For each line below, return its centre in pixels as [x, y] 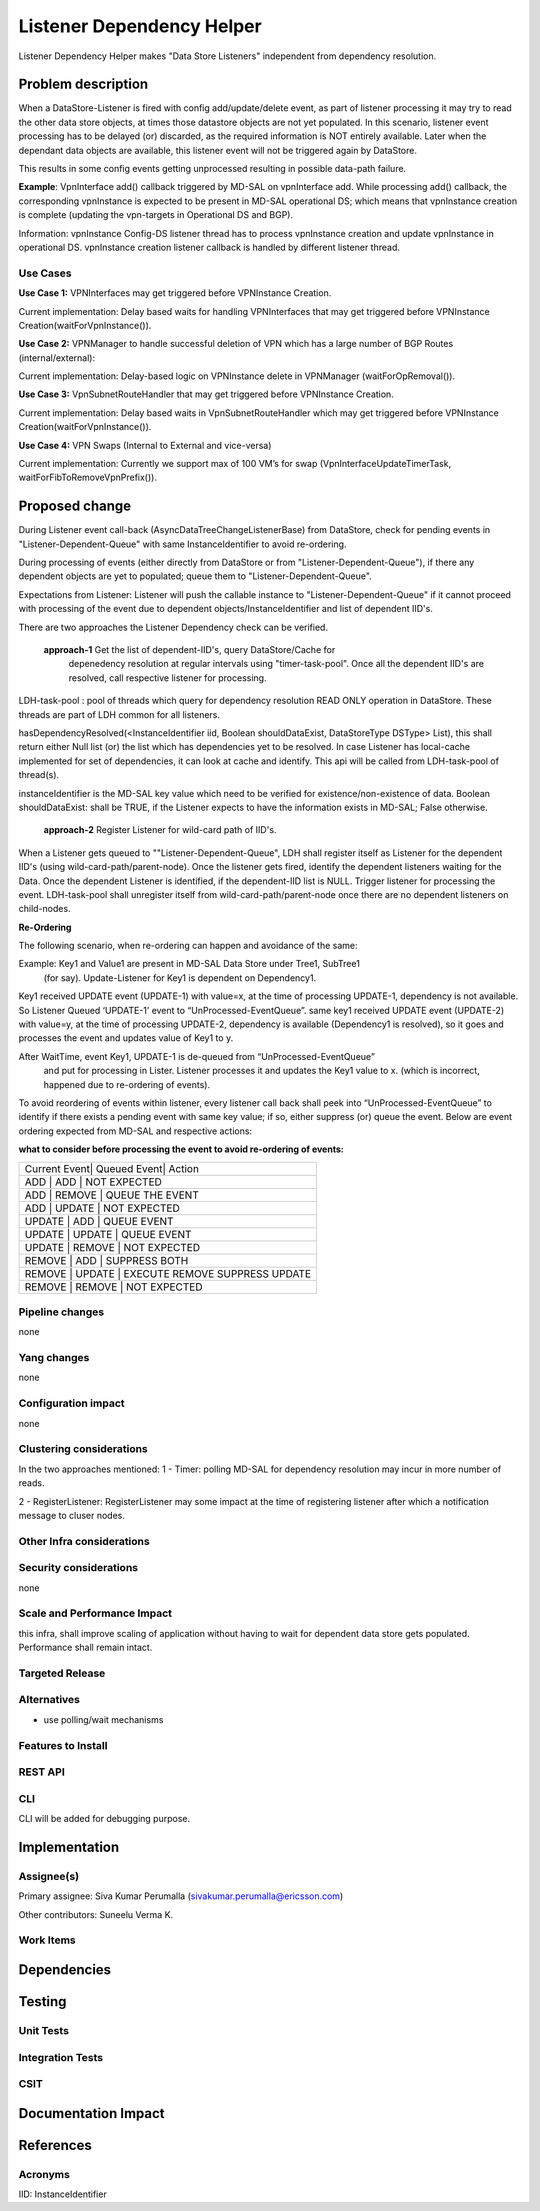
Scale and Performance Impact [95, 1613]
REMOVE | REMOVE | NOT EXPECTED [113, 1287]
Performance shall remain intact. [85, 1647]
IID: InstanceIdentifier [62, 2194]
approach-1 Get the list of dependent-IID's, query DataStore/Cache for [189, 650]
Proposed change [75, 506]
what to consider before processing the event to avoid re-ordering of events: [181, 1149]
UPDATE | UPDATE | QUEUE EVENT [108, 1234]
